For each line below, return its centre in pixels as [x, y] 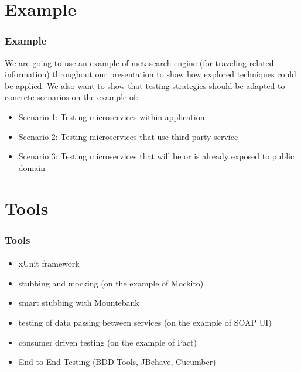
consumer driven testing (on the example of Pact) [107, 342]
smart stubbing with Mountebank [79, 303]
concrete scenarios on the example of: [72, 97]
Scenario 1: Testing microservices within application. [113, 116]
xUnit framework [49, 263]
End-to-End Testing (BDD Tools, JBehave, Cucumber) [117, 362]
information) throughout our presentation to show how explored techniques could [150, 74]
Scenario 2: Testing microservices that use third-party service [128, 136]
